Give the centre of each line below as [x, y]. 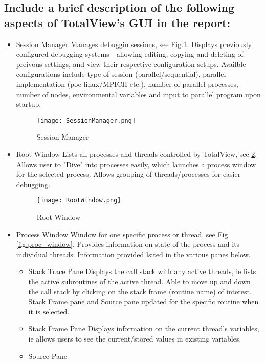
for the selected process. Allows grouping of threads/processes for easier [128, 174]
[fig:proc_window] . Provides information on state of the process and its [128, 244]
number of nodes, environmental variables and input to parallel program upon [138, 94]
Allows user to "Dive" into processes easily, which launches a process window [136, 164]
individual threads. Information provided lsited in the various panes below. [133, 254]
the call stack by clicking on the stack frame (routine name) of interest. [140, 291]
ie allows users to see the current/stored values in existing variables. [135, 338]
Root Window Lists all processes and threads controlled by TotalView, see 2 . [137, 154]
